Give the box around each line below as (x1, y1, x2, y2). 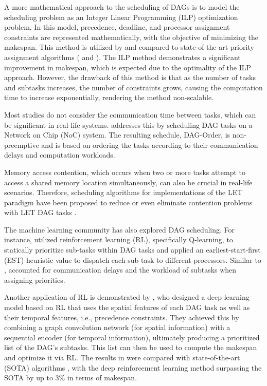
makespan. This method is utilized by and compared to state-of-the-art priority (4, 42, 254, 52)
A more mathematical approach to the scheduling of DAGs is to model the (4, 2, 240, 12)
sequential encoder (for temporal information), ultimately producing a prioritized (4, 332, 260, 342)
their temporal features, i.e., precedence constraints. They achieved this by (4, 312, 239, 322)
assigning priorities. (4, 274, 65, 285)
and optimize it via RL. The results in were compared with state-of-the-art (4, 352, 240, 362)
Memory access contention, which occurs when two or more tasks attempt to (4, 166, 246, 177)
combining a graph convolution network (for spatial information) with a (4, 322, 230, 333)
